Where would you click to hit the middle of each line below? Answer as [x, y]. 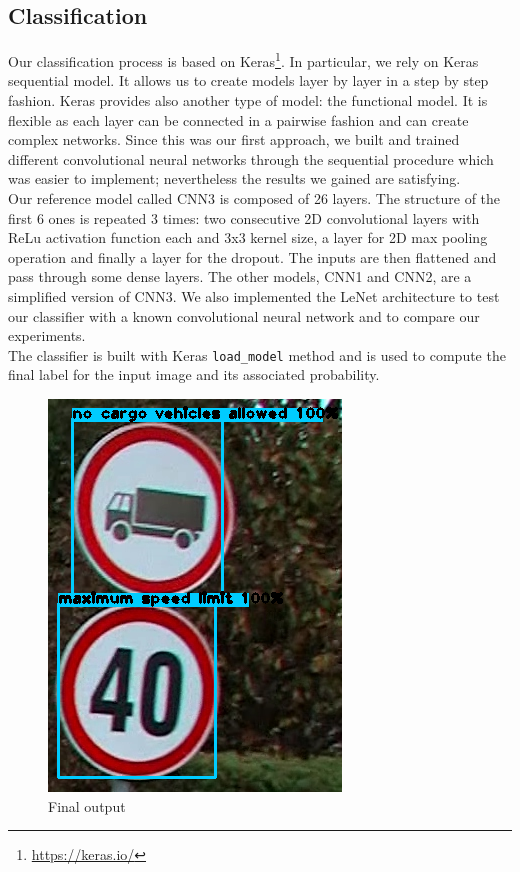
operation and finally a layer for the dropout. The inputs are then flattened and [252, 256]
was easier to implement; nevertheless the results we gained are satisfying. [234, 178]
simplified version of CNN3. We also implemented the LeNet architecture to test [254, 295]
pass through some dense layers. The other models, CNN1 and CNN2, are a [240, 276]
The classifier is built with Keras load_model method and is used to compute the [257, 354]
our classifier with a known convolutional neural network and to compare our [244, 315]
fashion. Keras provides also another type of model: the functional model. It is [248, 100]
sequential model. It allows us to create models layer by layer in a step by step [248, 80]
